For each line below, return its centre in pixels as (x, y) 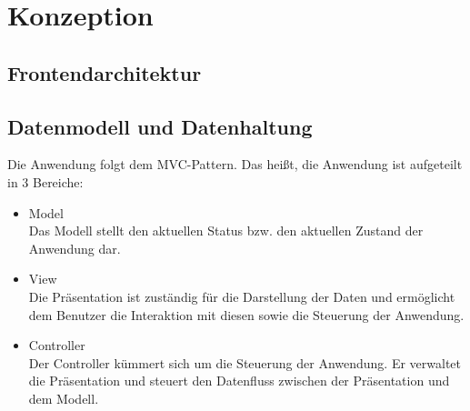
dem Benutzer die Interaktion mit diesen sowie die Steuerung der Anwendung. (246, 314)
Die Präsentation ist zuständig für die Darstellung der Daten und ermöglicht (242, 296)
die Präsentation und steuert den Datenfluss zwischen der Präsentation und (239, 381)
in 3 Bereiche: (45, 181)
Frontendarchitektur (105, 72)
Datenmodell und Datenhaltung (160, 126)
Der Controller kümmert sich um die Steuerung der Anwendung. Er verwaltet (245, 362)
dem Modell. (64, 398)
